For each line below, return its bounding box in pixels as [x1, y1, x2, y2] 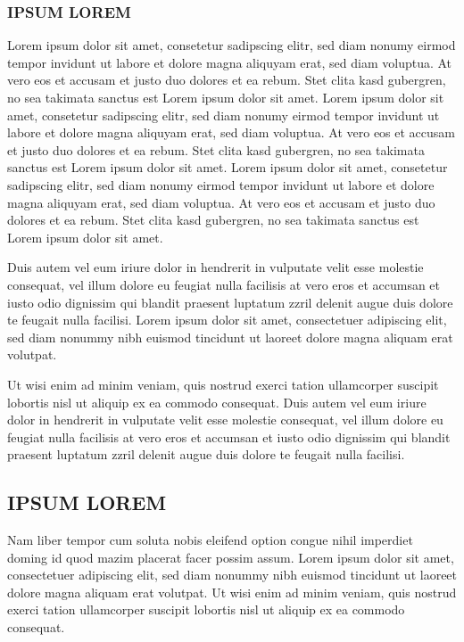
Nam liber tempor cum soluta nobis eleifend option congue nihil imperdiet [7, 531, 413, 549]
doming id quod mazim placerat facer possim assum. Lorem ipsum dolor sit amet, [7, 547, 454, 566]
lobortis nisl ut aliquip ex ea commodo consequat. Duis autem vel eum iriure [7, 392, 427, 411]
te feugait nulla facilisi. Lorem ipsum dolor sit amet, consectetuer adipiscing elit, [7, 310, 447, 329]
